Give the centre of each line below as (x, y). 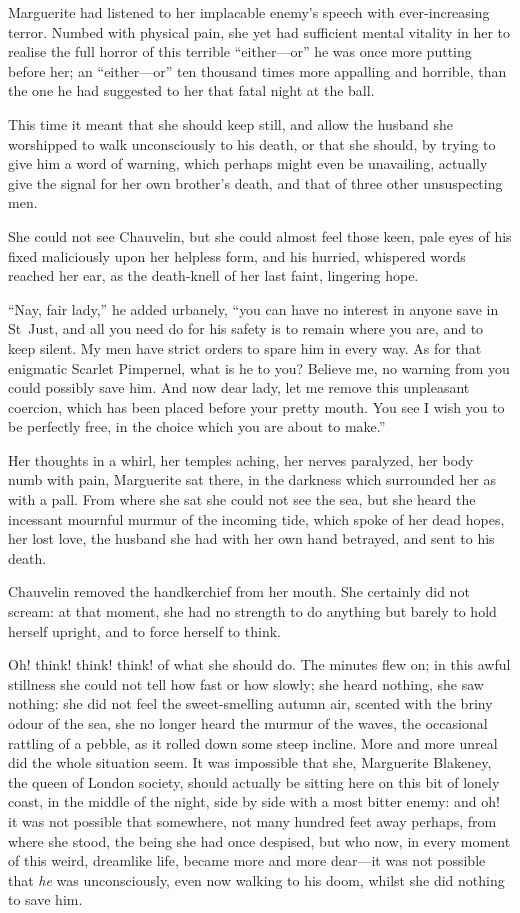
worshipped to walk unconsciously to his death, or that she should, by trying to (252, 143)
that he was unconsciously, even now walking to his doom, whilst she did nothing (256, 879)
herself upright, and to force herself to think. (144, 630)
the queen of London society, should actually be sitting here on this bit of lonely (254, 781)
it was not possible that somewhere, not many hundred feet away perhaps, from (252, 820)
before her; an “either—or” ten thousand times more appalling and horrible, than (257, 70)
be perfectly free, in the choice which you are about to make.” (197, 426)
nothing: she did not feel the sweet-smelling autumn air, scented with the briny (250, 703)
